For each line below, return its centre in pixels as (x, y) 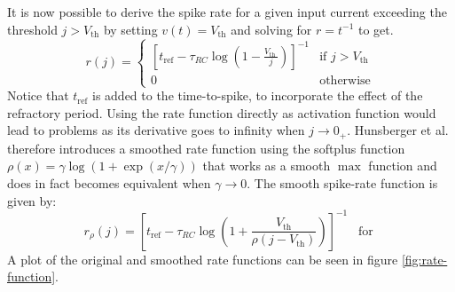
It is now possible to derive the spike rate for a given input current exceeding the (227, 12)
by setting (130, 29)
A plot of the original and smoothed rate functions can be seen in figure (203, 259)
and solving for (271, 29)
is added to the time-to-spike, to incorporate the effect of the (257, 95)
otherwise (345, 80)
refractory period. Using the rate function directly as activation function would (222, 112)
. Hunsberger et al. (398, 130)
